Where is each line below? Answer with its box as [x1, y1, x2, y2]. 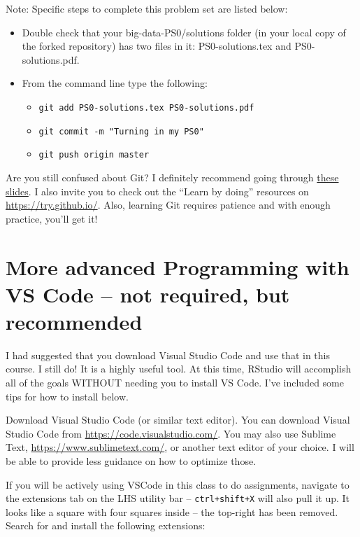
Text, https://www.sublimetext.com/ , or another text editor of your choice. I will [6, 440, 354, 454]
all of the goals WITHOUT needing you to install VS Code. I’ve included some [6, 375, 344, 389]
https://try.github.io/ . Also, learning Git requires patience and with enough [6, 197, 331, 212]
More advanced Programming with [6, 252, 350, 281]
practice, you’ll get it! [6, 211, 98, 225]
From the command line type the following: [22, 76, 208, 90]
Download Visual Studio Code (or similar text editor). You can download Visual [6, 412, 350, 427]
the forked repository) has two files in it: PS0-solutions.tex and [22, 39, 291, 53]
